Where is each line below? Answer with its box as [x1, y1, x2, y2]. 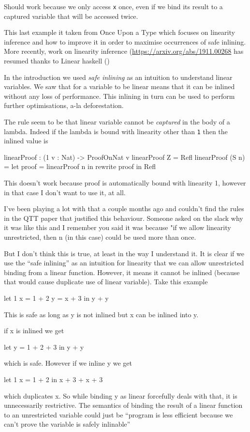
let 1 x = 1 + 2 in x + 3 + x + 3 [4, 374, 103, 384]
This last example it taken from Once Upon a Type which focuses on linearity [4, 27, 235, 37]
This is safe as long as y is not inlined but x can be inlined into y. [4, 309, 199, 319]
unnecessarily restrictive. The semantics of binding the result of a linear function [4, 400, 243, 410]
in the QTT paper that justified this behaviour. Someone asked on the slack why [4, 213, 243, 223]
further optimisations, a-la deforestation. [4, 100, 124, 110]
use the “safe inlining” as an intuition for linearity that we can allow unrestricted [4, 258, 244, 268]
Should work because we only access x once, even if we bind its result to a [4, 1, 223, 11]
